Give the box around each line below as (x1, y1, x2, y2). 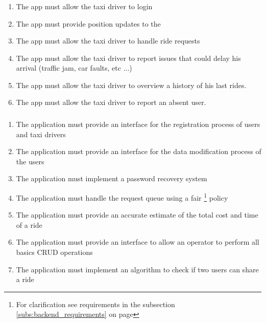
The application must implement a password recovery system (16, 173, 207, 184)
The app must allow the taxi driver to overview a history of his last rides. (16, 79, 247, 90)
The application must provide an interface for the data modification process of (16, 146, 261, 157)
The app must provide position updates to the (16, 18, 161, 29)
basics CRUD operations (16, 247, 93, 257)
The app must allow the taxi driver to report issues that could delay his (16, 52, 241, 63)
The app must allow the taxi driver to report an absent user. (16, 97, 206, 107)
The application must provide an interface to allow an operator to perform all (16, 236, 259, 247)
